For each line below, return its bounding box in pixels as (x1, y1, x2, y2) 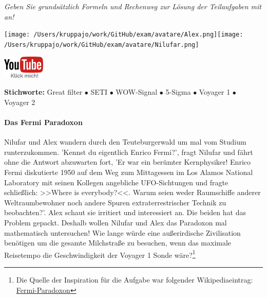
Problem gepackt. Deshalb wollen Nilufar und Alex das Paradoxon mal (4, 217, 227, 228)
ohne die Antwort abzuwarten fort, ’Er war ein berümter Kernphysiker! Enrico (4, 156, 251, 167)
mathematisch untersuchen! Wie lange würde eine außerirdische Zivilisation (4, 227, 241, 238)
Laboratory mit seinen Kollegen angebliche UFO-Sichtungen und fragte (4, 177, 228, 187)
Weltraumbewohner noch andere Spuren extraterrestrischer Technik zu (4, 197, 226, 207)
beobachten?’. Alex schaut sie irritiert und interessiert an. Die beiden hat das (4, 207, 246, 218)
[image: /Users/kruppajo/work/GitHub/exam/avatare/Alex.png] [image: (4, 31, 243, 39)
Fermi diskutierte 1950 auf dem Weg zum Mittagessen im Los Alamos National (4, 167, 253, 178)
